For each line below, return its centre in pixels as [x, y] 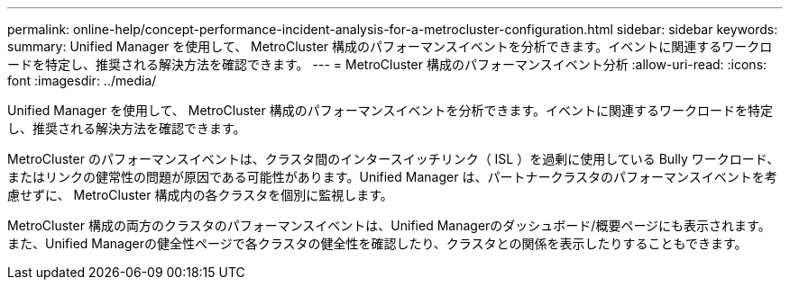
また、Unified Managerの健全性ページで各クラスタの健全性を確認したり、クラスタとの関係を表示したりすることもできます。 [377, 243]
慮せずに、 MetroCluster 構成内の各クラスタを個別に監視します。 [200, 195]
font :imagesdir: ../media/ [82, 81]
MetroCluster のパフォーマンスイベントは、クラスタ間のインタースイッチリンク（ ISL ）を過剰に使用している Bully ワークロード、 [394, 159]
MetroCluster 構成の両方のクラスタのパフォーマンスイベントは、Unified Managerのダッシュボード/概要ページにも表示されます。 [389, 225]
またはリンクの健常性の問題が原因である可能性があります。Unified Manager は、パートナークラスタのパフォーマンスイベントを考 [392, 177]
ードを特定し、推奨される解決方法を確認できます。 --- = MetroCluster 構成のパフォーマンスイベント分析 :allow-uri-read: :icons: [387, 64]
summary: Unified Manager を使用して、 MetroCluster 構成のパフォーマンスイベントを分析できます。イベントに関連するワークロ [390, 46]
